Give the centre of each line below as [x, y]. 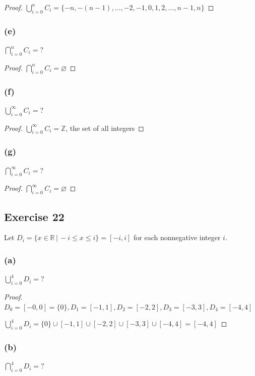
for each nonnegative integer [177, 237]
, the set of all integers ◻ [105, 128]
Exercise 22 [34, 216]
